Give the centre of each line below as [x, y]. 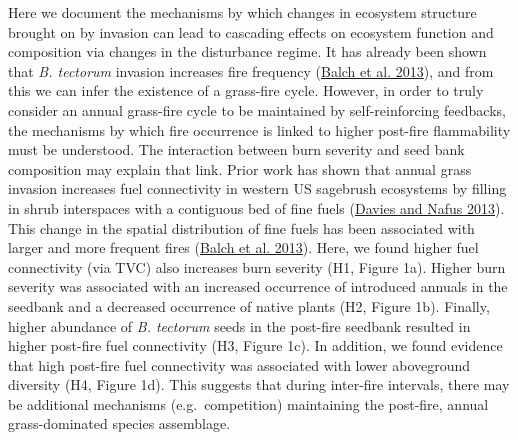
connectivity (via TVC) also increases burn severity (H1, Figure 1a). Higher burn [257, 266]
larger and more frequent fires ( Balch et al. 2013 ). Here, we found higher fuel [243, 247]
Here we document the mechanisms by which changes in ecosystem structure [242, 12]
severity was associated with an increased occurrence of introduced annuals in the [258, 286]
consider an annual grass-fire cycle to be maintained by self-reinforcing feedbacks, [257, 109]
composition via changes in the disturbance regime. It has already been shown [247, 51]
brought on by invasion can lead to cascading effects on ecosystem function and [251, 31]
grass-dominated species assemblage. [119, 423]
